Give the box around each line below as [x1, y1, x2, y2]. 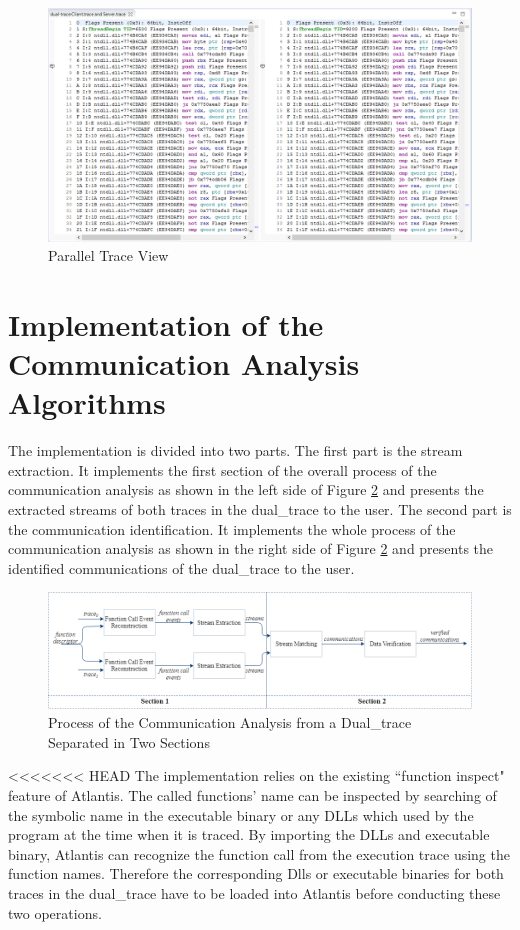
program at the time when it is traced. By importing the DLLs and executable [8, 824, 490, 845]
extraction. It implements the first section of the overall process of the [8, 459, 437, 480]
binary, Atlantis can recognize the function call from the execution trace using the [8, 843, 510, 864]
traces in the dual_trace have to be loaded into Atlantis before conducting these [8, 882, 501, 903]
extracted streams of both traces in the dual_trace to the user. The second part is [8, 499, 512, 519]
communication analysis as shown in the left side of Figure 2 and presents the [8, 479, 484, 500]
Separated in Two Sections [48, 731, 210, 752]
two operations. [8, 902, 102, 923]
